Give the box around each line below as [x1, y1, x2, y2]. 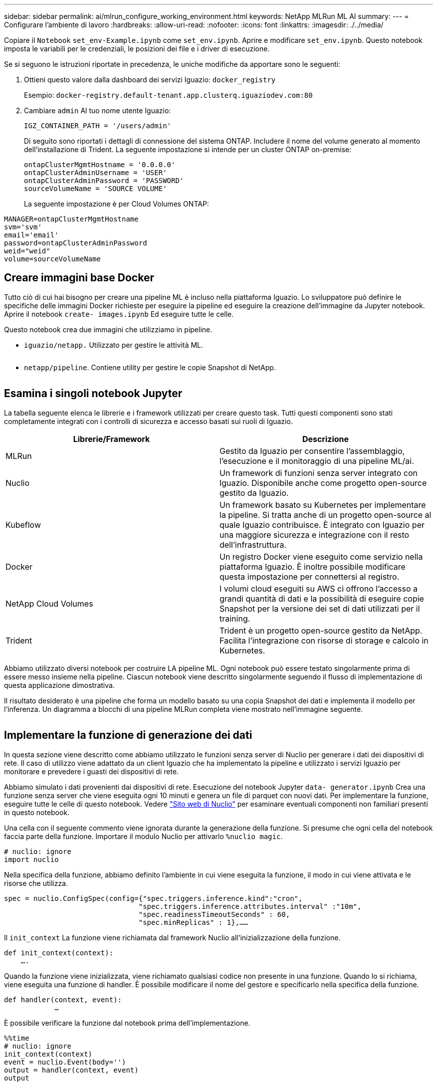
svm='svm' [4, 223, 42, 231]
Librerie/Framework [73, 434, 150, 444]
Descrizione [302, 434, 349, 444]
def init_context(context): [4, 948, 114, 957]
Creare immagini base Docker [4, 271, 154, 284]
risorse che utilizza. [4, 878, 68, 887]
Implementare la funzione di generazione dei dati [4, 729, 252, 742]
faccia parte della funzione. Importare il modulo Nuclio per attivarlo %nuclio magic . [4, 832, 283, 841]
